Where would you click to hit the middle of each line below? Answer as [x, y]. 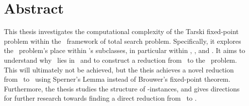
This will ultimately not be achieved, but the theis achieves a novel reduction [119, 69]
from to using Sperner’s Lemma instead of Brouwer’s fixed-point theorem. [117, 79]
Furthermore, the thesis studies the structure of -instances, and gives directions [122, 88]
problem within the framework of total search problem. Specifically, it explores [123, 41]
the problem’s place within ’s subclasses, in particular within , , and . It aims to [125, 50]
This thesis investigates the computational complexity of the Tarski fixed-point [121, 31]
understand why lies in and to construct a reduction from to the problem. [121, 60]
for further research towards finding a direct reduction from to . [100, 98]
